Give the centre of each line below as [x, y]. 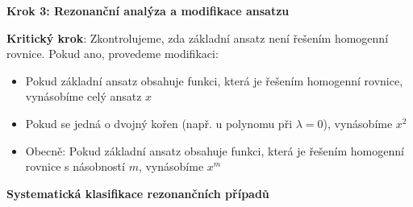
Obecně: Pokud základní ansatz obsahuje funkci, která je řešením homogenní [215, 150]
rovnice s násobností [75, 166]
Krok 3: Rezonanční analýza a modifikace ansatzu [148, 10]
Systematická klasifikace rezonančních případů [138, 193]
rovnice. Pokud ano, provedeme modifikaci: [113, 54]
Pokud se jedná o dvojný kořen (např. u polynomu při [159, 123]
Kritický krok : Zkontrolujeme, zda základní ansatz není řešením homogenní [198, 37]
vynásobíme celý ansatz [83, 96]
